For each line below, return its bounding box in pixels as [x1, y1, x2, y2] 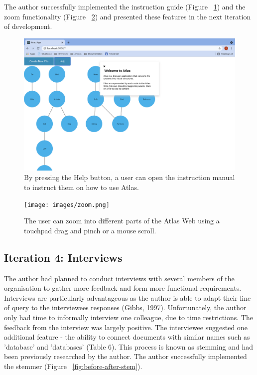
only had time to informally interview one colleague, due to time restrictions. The [4, 312, 254, 322]
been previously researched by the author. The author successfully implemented [4, 351, 247, 362]
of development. [4, 21, 52, 31]
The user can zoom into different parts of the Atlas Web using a [24, 215, 220, 226]
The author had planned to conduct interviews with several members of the [4, 273, 235, 283]
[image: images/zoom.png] [24, 201, 110, 208]
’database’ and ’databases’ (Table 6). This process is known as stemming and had [4, 341, 254, 352]
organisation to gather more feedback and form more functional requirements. [4, 283, 242, 293]
